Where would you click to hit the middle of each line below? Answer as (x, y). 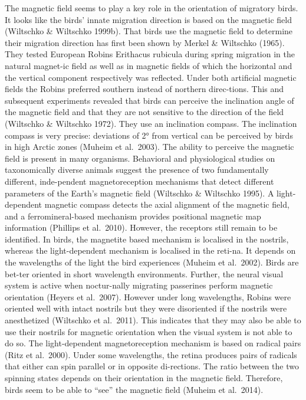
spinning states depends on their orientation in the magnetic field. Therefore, (144, 378)
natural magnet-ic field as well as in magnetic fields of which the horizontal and (149, 65)
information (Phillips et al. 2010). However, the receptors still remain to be (141, 227)
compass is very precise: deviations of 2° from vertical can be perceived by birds (149, 135)
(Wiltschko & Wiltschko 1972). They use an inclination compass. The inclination (151, 123)
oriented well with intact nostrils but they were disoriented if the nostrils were (146, 308)
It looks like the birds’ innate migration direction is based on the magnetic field (148, 19)
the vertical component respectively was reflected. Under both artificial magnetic (151, 77)
